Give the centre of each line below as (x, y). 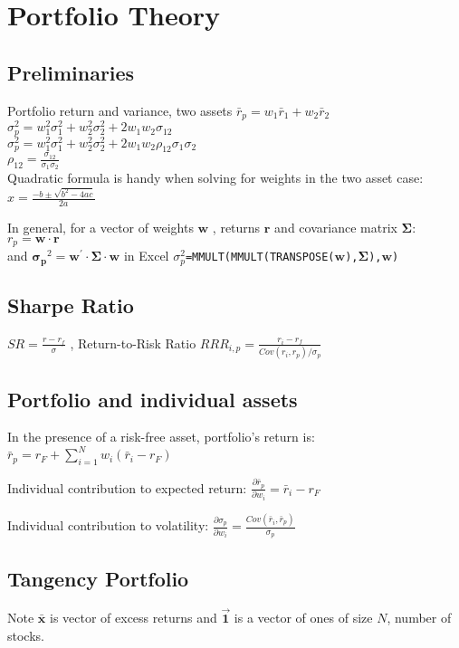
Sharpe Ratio (71, 305)
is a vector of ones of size (303, 617)
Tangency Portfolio (98, 578)
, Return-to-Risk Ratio (133, 343)
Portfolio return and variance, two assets (120, 110)
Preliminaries (71, 72)
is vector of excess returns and (133, 617)
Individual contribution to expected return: (127, 487)
